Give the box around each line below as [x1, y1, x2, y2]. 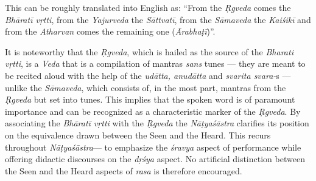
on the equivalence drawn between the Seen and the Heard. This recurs [5, 128, 271, 141]
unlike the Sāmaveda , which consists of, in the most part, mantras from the [5, 81, 286, 94]
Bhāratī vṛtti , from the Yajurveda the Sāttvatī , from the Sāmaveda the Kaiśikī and [5, 13, 311, 26]
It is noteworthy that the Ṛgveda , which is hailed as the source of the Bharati [5, 45, 293, 58]
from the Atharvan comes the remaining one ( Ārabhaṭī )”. [5, 25, 216, 38]
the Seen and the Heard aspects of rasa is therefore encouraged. [5, 164, 242, 177]
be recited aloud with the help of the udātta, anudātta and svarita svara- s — [5, 69, 291, 81]
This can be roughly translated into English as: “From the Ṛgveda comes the [5, 1, 291, 13]
